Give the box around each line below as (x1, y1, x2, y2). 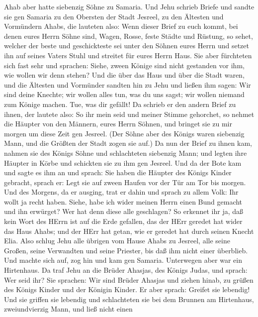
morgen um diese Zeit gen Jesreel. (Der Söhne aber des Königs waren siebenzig (4, 128, 245, 138)
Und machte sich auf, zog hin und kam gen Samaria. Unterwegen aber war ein (4, 255, 242, 265)
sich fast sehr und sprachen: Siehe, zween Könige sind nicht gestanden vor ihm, (4, 60, 245, 70)
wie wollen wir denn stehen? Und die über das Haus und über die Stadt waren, (4, 70, 245, 80)
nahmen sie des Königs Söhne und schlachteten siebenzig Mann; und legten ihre (4, 147, 247, 158)
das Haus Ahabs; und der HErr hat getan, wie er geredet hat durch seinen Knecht (4, 225, 254, 236)
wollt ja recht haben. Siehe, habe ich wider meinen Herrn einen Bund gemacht (4, 196, 243, 207)
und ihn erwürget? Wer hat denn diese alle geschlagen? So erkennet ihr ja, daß (4, 206, 244, 216)
